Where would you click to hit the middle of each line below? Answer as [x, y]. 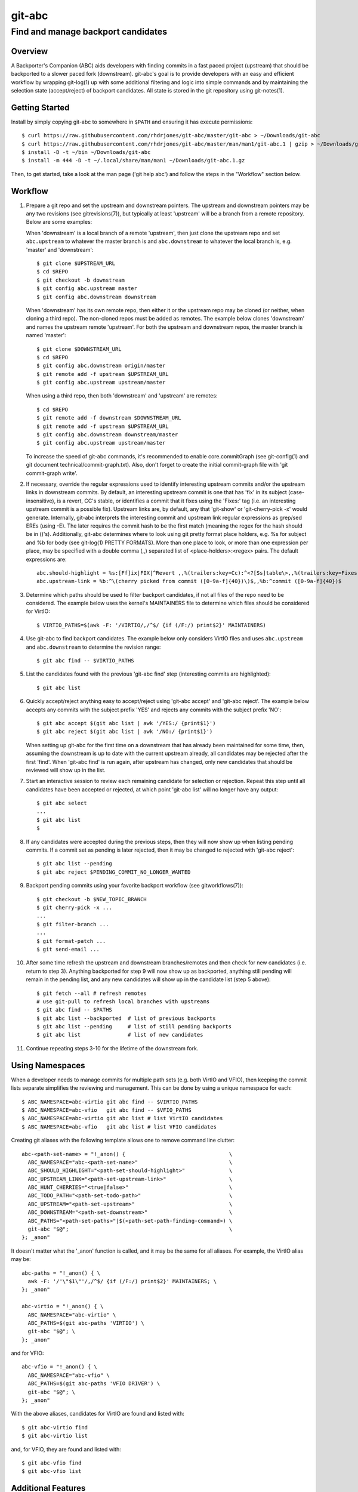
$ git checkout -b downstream [81, 280]
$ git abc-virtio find [55, 1427]
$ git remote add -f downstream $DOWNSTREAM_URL [109, 418]
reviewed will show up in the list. [66, 770]
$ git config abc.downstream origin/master [101, 366]
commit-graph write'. [52, 473]
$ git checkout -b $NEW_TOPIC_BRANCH [92, 899]
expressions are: [46, 559]
